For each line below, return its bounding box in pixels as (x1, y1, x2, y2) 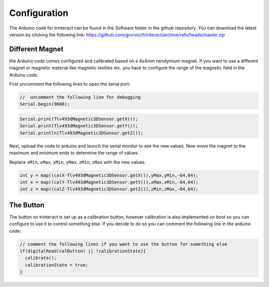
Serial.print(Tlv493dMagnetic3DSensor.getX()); (19, 116, 138, 122)
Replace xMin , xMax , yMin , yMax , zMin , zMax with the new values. (9, 159, 146, 165)
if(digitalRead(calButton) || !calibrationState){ (19, 248, 146, 254)
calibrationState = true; (25, 262, 88, 268)
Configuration (9, 7, 69, 18)
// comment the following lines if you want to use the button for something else (19, 241, 228, 247)
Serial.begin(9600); (19, 101, 70, 107)
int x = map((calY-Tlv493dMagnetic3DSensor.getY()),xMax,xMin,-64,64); (19, 179, 199, 185)
